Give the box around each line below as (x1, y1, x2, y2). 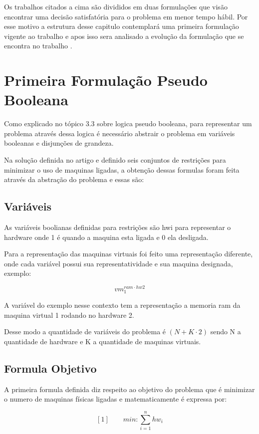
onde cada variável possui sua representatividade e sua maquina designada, (4, 258, 233, 268)
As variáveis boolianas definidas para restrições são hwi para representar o (4, 222, 231, 232)
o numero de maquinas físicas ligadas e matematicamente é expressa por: (4, 394, 227, 404)
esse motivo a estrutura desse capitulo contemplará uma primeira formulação (4, 21, 239, 31)
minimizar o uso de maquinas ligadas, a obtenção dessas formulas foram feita (4, 164, 240, 175)
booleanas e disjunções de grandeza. (4, 138, 114, 148)
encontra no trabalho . (4, 40, 72, 51)
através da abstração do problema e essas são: (4, 174, 144, 185)
